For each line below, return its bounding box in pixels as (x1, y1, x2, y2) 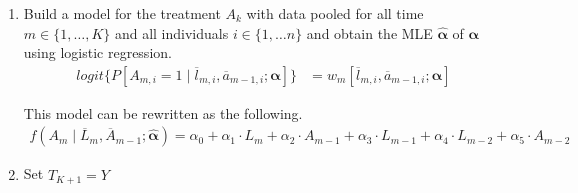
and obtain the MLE (306, 22, 433, 43)
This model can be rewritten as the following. (23, 102, 303, 123)
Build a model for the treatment (23, 3, 221, 23)
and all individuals (114, 22, 229, 43)
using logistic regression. (23, 42, 172, 63)
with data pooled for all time (246, 3, 424, 23)
